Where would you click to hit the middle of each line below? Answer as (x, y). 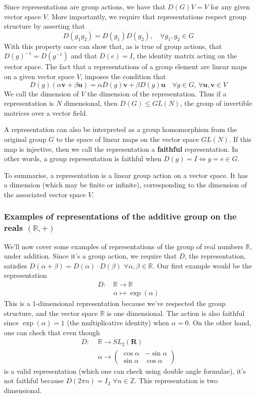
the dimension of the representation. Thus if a (157, 93)
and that (84, 56)
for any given (230, 6)
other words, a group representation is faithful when (83, 158)
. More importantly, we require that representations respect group (147, 16)
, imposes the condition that (123, 76)
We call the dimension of (42, 93)
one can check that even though (52, 332)
